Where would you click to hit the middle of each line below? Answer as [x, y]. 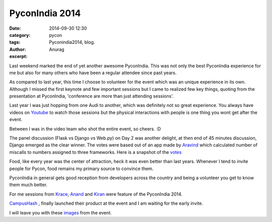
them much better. [28, 185]
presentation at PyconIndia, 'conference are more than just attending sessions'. [91, 96]
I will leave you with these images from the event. [60, 212]
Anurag [57, 49]
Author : [18, 49]
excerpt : [18, 57]
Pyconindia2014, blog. [72, 42]
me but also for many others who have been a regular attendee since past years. [93, 73]
